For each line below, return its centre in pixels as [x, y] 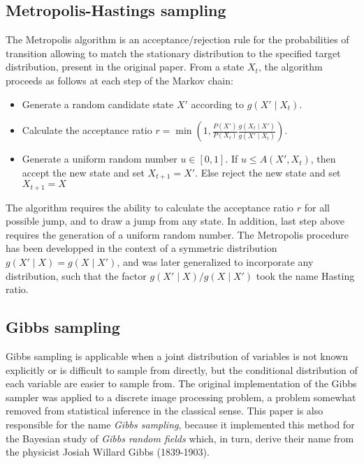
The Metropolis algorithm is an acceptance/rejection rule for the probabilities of [177, 39]
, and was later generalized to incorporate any [215, 262]
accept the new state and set [83, 172]
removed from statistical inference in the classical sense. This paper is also [165, 411]
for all [317, 207]
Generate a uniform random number [100, 159]
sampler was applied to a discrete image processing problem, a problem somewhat [181, 397]
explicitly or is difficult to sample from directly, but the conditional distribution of [182, 369]
